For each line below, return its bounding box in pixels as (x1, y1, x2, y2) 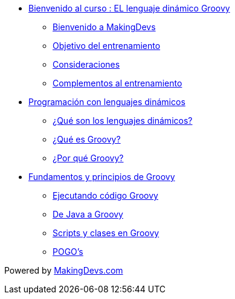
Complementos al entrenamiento (53, 78, 182, 88)
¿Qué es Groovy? (53, 134, 121, 144)
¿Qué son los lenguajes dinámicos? (53, 115, 193, 126)
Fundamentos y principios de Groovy (28, 172, 175, 182)
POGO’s (53, 246, 83, 257)
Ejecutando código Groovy (53, 190, 158, 201)
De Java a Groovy (53, 209, 123, 219)
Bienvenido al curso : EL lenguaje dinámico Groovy (28, 3, 230, 13)
